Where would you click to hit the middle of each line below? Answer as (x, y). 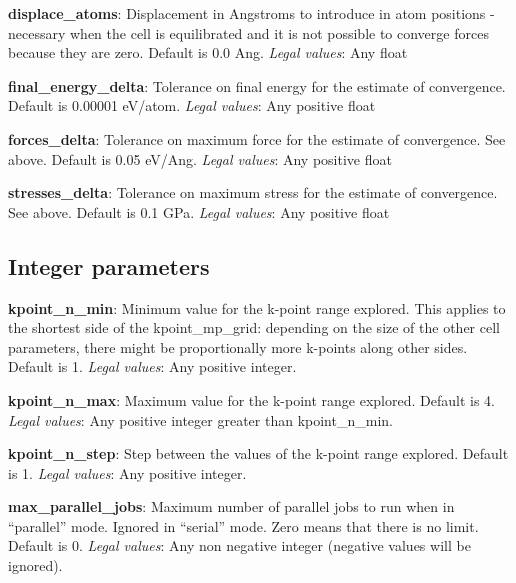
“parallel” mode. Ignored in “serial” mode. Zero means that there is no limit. (243, 525)
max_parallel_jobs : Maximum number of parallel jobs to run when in (231, 506)
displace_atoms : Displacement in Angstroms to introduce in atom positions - (251, 13)
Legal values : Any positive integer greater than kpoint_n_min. (200, 419)
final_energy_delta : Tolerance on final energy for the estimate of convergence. (257, 85)
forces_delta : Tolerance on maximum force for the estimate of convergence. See (257, 138)
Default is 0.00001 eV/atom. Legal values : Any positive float (192, 105)
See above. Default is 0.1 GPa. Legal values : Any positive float (199, 211)
